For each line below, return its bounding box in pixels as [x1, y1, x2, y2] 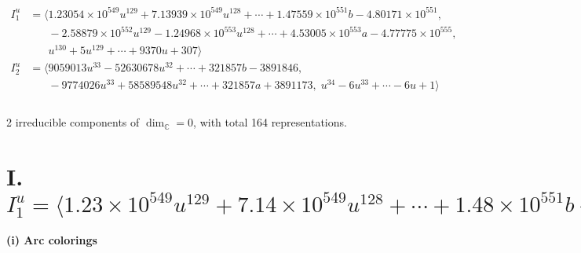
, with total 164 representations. [193, 114, 347, 130]
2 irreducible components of [6, 114, 140, 130]
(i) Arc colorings [6, 232, 97, 248]
